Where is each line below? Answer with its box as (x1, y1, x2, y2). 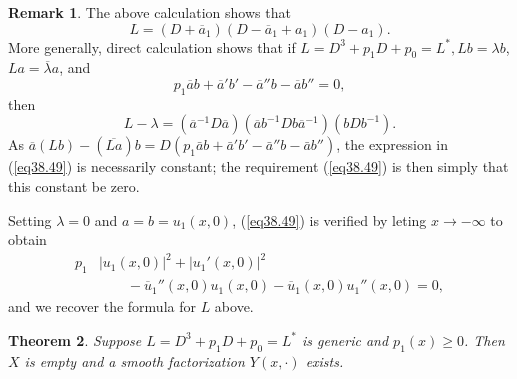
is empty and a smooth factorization (24, 350, 245, 371)
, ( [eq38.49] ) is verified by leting (232, 209, 427, 230)
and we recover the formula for (8, 296, 196, 317)
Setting (8, 209, 52, 230)
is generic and (301, 329, 389, 350)
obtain (8, 229, 47, 250)
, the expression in (336, 134, 449, 155)
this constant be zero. (8, 175, 140, 196)
